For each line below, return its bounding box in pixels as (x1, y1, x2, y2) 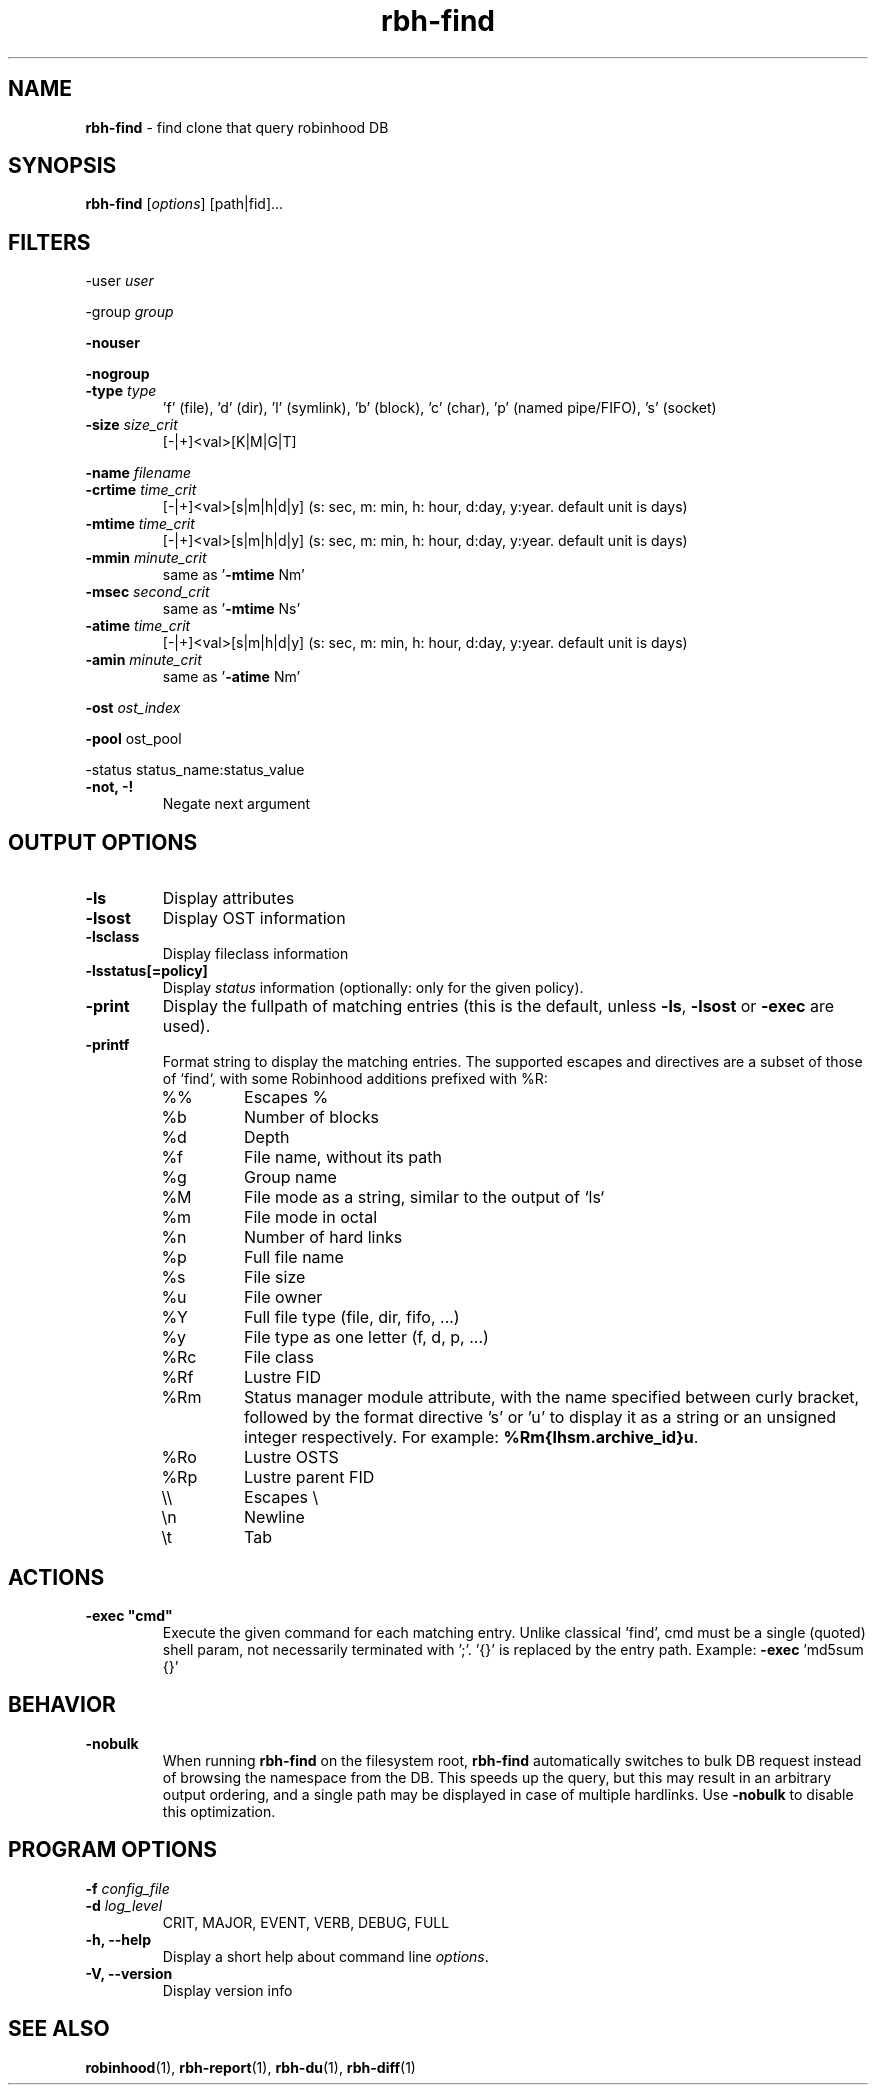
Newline (244, 1507, 305, 1528)
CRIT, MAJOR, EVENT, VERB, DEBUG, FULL (162, 1913, 450, 1931)
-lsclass (85, 928, 140, 946)
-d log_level (85, 1896, 163, 1914)
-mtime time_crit (85, 515, 195, 533)
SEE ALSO (8, 2016, 110, 2042)
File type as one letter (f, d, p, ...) (244, 1327, 489, 1348)
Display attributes (162, 888, 295, 909)
